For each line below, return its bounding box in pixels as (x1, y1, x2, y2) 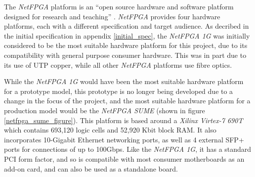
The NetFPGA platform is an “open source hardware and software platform (4, 1, 234, 11)
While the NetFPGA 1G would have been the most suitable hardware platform (4, 76, 244, 87)
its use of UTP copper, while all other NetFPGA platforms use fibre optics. (4, 59, 232, 70)
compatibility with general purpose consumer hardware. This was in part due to (4, 49, 247, 60)
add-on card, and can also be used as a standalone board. (4, 163, 178, 174)
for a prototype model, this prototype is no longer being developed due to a (4, 86, 233, 96)
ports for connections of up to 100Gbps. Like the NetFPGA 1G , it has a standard (4, 144, 252, 154)
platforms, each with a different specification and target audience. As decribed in (4, 21, 249, 31)
